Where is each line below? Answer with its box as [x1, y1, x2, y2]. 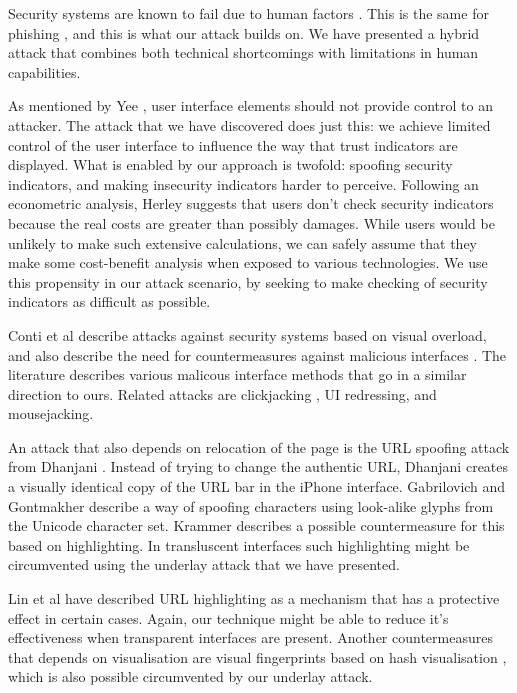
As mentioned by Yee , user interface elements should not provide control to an [8, 95, 494, 116]
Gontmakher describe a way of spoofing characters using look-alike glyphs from [8, 495, 494, 516]
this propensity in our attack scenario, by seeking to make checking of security [8, 271, 488, 292]
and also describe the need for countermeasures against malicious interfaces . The [8, 344, 507, 365]
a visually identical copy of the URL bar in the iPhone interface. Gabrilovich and [8, 476, 506, 497]
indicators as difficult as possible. [8, 291, 211, 312]
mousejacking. [8, 403, 94, 424]
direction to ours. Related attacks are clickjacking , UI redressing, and [8, 383, 437, 404]
